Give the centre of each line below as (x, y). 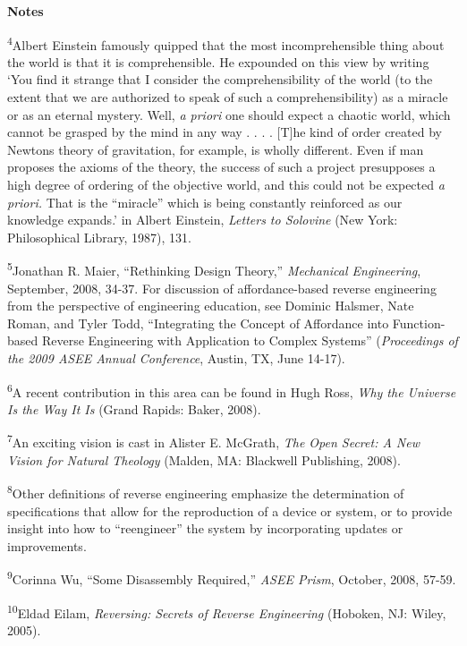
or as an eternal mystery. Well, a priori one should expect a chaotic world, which (229, 114)
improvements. (47, 545)
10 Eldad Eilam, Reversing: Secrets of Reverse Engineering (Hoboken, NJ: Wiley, (227, 611)
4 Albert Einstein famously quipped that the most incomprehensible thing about (226, 43)
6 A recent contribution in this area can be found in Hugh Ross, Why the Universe (232, 390)
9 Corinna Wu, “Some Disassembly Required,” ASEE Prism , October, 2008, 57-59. (232, 578)
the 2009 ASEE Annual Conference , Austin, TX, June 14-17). (176, 358)
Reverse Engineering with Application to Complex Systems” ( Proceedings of (250, 340)
